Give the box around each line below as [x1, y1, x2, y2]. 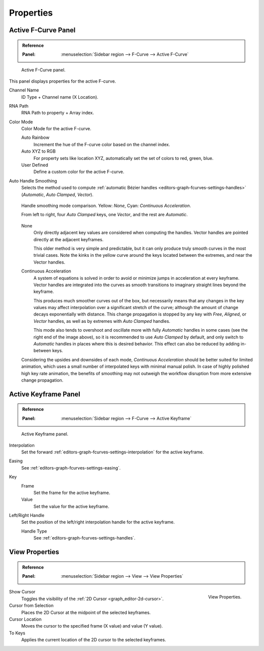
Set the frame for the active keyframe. [33, 490, 110, 495]
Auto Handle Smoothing [9, 178, 57, 183]
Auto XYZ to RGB [21, 148, 56, 154]
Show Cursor [9, 589, 36, 595]
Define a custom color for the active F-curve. [33, 169, 125, 175]
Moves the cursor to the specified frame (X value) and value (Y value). [21, 623, 163, 629]
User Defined [21, 162, 48, 168]
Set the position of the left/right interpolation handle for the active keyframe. [21, 519, 175, 525]
